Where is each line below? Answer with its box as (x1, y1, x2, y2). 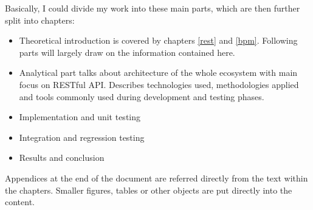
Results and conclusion (19, 151, 105, 164)
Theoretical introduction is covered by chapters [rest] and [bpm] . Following (19, 34, 298, 47)
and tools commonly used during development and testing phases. (19, 90, 264, 103)
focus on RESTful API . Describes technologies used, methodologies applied (19, 78, 299, 90)
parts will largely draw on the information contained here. (19, 46, 235, 58)
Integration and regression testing (19, 130, 145, 143)
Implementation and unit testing (19, 110, 141, 123)
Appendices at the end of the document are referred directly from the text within (5, 171, 308, 184)
